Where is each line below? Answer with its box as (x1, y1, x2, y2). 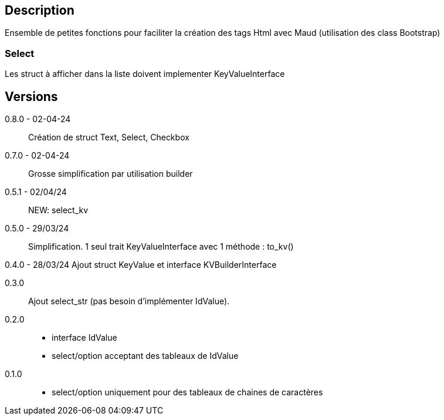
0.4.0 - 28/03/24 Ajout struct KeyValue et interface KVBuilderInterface (5, 260, 277, 270)
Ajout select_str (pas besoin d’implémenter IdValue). (28, 296, 230, 307)
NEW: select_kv (28, 205, 89, 216)
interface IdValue (52, 332, 117, 343)
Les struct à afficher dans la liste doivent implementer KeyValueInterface (5, 69, 285, 79)
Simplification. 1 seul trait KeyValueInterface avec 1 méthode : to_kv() (28, 241, 294, 252)
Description (5, 3, 74, 18)
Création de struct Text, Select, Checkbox (28, 132, 189, 143)
